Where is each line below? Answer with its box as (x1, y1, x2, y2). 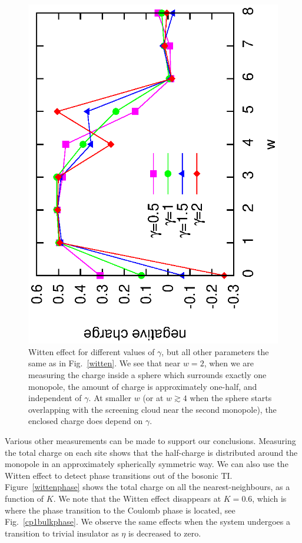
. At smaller (88, 392, 132, 404)
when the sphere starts (190, 392, 272, 404)
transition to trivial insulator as (5, 527, 119, 539)
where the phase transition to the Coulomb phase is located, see (5, 504, 235, 516)
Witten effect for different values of (28, 345, 155, 357)
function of (5, 492, 44, 504)
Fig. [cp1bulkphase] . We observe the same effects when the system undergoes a (5, 515, 290, 528)
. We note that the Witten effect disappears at (53, 492, 221, 504)
